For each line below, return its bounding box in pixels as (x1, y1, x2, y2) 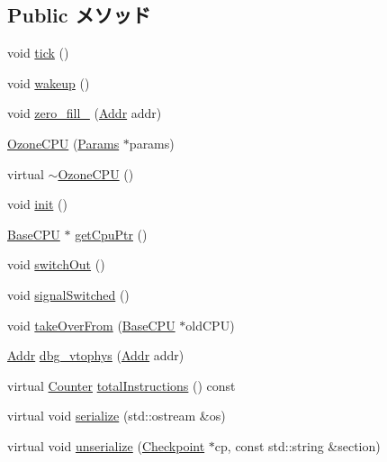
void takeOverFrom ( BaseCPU (7, 315, 175, 334)
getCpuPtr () (75, 224, 148, 243)
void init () (7, 195, 67, 213)
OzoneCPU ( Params (7, 133, 120, 152)
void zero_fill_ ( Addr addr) (7, 104, 162, 122)
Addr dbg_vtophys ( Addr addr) (7, 346, 184, 365)
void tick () (7, 43, 69, 62)
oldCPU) (185, 315, 235, 334)
